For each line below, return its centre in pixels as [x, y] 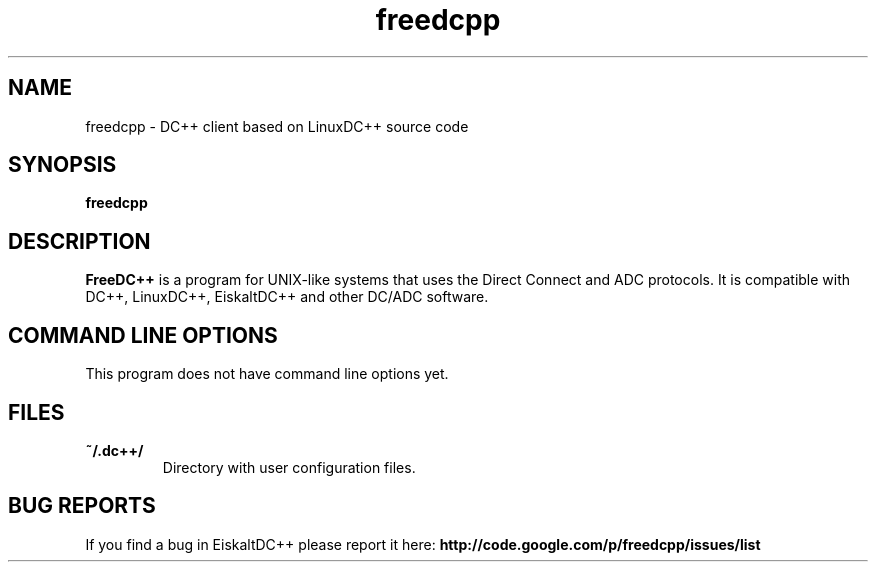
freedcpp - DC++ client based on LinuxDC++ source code [277, 126]
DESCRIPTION [79, 241]
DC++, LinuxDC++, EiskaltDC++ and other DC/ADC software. [287, 297]
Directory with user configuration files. [289, 467]
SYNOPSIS [62, 165]
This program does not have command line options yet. [267, 374]
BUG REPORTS [82, 506]
